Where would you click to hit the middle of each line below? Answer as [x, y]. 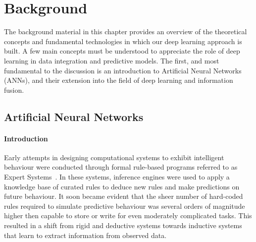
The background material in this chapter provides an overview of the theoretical [126, 31]
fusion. [14, 90]
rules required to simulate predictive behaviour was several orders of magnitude [125, 206]
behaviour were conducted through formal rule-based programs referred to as [121, 167]
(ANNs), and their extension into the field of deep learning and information [119, 80]
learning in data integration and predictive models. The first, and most [112, 60]
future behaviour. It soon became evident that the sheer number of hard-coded [124, 196]
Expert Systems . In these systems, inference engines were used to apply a [117, 177]
